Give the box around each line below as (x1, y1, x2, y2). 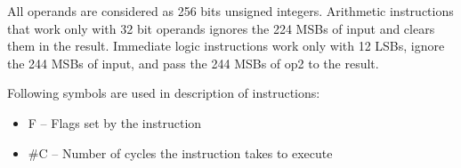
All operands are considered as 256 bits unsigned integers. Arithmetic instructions (7, 2, 454, 20)
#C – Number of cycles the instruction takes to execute (28, 143, 333, 162)
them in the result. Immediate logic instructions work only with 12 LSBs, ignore (7, 36, 445, 55)
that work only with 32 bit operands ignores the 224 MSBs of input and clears (7, 19, 435, 37)
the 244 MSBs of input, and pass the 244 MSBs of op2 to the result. (7, 53, 379, 72)
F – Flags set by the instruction (28, 113, 202, 132)
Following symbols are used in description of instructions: (7, 84, 320, 102)
